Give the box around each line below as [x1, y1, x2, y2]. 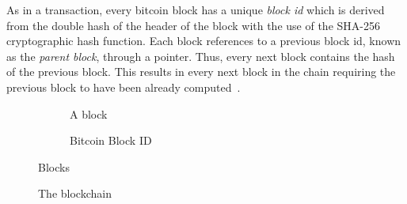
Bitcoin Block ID [70, 132, 152, 149]
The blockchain [38, 185, 112, 202]
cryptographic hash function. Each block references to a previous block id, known [6, 32, 401, 49]
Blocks [38, 158, 70, 175]
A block [70, 105, 108, 122]
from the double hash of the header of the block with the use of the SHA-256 [6, 17, 380, 33]
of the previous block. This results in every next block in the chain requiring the [6, 63, 396, 80]
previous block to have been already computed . [6, 78, 241, 95]
